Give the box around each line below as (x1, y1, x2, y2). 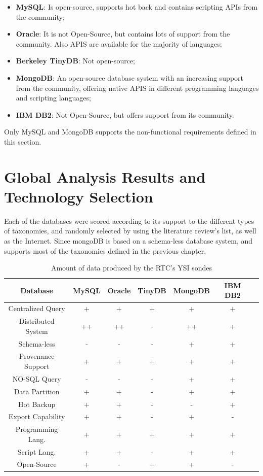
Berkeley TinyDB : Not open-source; (16, 55, 135, 66)
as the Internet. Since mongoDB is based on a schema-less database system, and (4, 235, 253, 246)
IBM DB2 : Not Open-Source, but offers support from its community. (16, 109, 234, 120)
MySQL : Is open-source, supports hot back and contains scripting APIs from (16, 2, 258, 12)
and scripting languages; (16, 92, 91, 103)
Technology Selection (4, 186, 153, 207)
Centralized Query (8, 303, 65, 314)
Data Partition (14, 386, 60, 396)
